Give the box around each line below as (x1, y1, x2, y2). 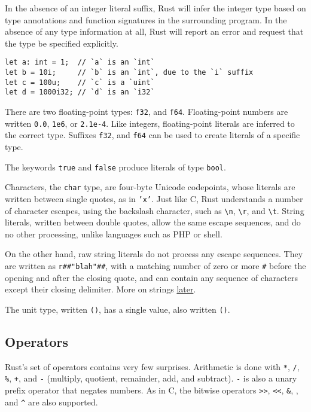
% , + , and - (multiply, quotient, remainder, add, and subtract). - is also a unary (5, 372, 297, 384)
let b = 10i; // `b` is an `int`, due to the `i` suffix (5, 68, 254, 77)
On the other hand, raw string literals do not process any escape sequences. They (5, 248, 303, 260)
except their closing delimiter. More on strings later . (5, 283, 196, 295)
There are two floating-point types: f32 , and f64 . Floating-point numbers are (5, 105, 288, 117)
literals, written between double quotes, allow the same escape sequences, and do (5, 216, 301, 228)
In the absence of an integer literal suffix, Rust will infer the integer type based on (5, 2, 306, 14)
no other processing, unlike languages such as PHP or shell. (5, 227, 222, 240)
